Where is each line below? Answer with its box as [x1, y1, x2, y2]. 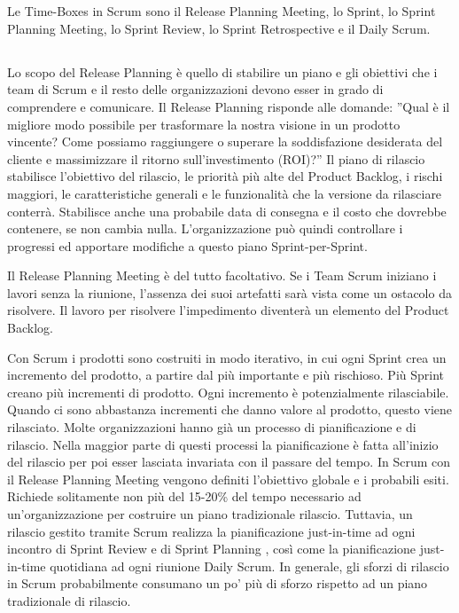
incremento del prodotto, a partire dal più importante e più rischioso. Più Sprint [7, 365, 445, 384]
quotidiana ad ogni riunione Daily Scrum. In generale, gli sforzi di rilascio [50, 556, 449, 575]
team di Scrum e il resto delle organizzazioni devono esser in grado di [7, 80, 384, 98]
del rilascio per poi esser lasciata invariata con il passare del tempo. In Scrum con [7, 452, 450, 471]
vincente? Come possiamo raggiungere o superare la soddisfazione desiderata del [7, 132, 443, 151]
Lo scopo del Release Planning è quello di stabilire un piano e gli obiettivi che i [7, 62, 438, 81]
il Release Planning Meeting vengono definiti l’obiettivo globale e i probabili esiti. [7, 469, 449, 488]
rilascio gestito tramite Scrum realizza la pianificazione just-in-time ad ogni [7, 522, 416, 540]
